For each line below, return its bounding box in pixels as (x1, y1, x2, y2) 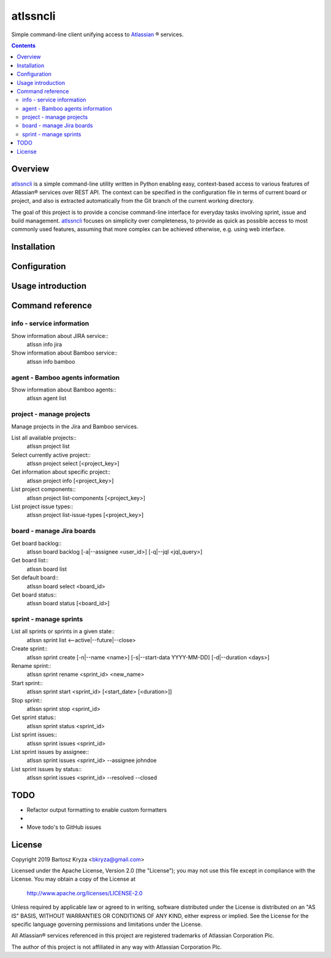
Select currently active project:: (11, 451, 91, 458)
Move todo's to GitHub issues (26, 823, 101, 831)
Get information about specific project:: (11, 468, 110, 476)
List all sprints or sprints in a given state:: (11, 627, 115, 635)
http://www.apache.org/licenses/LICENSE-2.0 (26, 889, 143, 897)
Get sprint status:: (11, 713, 56, 721)
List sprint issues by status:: (11, 765, 82, 772)
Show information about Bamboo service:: (11, 349, 118, 356)
